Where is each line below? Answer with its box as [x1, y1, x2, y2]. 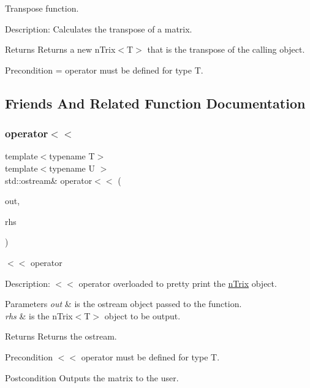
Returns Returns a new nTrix [5, 43, 116, 56]
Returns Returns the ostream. [5, 330, 117, 343]
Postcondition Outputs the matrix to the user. [5, 371, 179, 384]
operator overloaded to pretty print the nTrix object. [78, 276, 277, 289]
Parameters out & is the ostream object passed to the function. [5, 297, 242, 310]
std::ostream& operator [5, 173, 93, 186]
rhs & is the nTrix [5, 309, 73, 322]
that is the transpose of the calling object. [147, 43, 305, 56]
